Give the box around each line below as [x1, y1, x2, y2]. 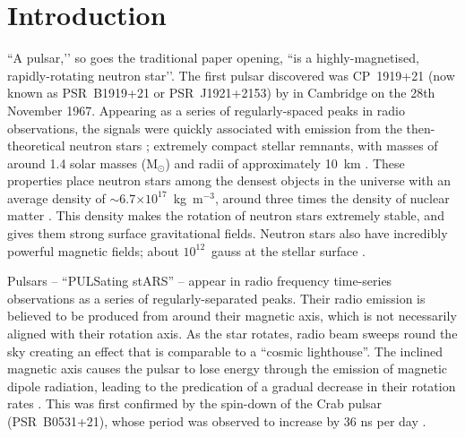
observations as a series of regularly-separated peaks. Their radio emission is [7, 288, 426, 307]
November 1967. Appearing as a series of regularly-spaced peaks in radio [7, 100, 405, 119]
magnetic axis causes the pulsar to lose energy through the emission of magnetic [7, 359, 447, 378]
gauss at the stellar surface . [211, 241, 366, 260]
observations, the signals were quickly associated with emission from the [7, 118, 402, 137]
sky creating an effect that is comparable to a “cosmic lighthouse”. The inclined [7, 341, 443, 360]
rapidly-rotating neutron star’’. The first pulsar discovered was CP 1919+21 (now [7, 65, 455, 84]
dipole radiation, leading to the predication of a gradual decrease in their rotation [7, 376, 456, 395]
